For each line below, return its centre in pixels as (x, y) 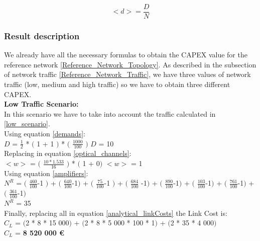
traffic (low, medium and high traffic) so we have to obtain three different (117, 84)
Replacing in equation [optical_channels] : (68, 153)
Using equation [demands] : (45, 134)
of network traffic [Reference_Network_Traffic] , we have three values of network (127, 74)
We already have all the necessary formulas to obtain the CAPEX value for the (126, 55)
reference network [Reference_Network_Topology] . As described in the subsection (130, 64)
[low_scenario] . (27, 124)
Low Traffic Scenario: (41, 104)
